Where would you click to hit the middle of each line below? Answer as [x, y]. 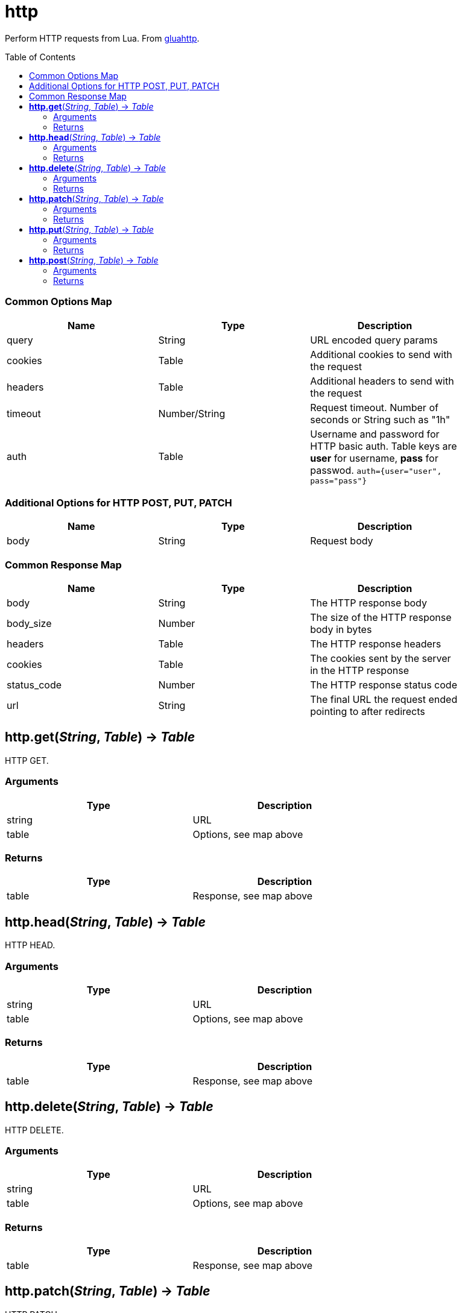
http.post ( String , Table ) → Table [94, 260]
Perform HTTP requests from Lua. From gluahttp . [102, 38]
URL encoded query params [374, 340]
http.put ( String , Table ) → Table [91, 229]
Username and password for [375, 434]
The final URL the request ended [384, 699]
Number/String [192, 413]
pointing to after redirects [368, 711]
